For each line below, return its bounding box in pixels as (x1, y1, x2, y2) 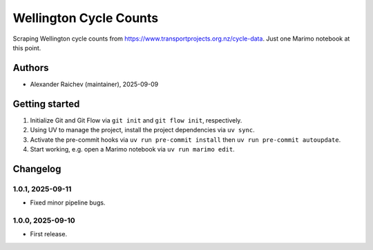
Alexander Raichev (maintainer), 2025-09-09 (30, 80, 159, 88)
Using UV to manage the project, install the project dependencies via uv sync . (30, 126, 255, 134)
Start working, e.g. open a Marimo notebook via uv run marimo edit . (30, 145, 235, 153)
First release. (30, 230, 68, 238)
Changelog (12, 163, 61, 175)
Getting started (12, 98, 80, 110)
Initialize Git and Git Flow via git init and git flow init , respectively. (30, 116, 242, 124)
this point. (12, 43, 41, 52)
